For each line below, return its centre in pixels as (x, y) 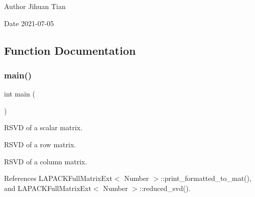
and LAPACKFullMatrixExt (48, 188)
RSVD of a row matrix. (40, 144)
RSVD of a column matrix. (46, 161)
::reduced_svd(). (165, 188)
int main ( (20, 94)
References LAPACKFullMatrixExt (58, 178)
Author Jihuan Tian (35, 6)
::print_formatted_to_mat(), (206, 178)
